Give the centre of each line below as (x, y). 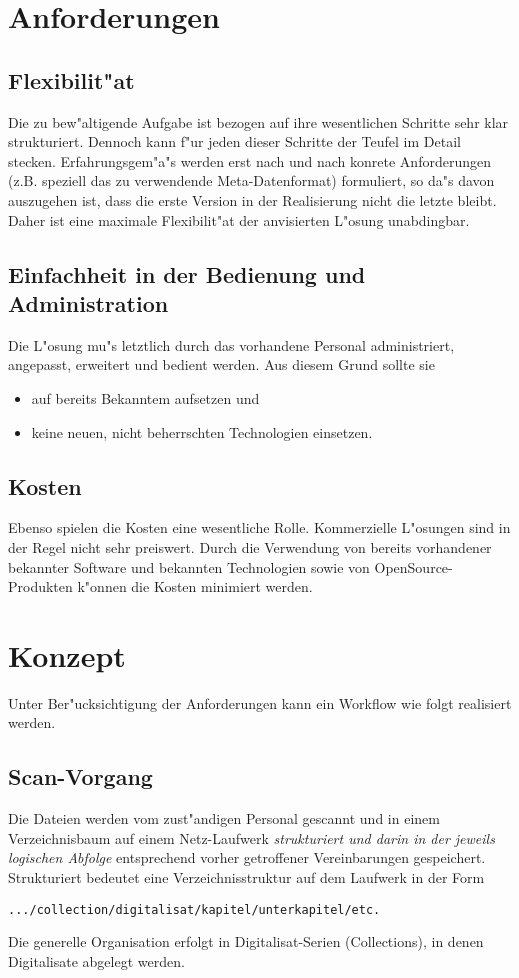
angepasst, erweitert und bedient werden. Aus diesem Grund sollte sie (221, 364)
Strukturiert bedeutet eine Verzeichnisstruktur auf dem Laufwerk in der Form (246, 876)
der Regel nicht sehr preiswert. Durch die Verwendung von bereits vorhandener (250, 546)
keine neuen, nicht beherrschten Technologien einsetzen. (202, 431)
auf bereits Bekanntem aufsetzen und (145, 397)
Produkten (40, 586)
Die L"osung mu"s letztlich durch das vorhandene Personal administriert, (231, 344)
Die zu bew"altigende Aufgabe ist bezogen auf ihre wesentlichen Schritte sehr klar (258, 121)
